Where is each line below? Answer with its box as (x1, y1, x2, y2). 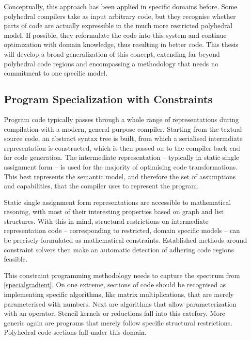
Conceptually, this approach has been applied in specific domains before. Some (4, 1, 237, 11)
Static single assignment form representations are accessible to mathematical (4, 197, 231, 207)
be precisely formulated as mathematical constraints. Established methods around (4, 235, 247, 245)
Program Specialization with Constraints (4, 92, 213, 107)
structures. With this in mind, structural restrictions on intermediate (4, 216, 209, 226)
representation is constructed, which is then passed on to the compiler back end (4, 142, 240, 153)
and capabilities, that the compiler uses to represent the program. (4, 181, 199, 191)
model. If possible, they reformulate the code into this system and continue (4, 30, 227, 40)
